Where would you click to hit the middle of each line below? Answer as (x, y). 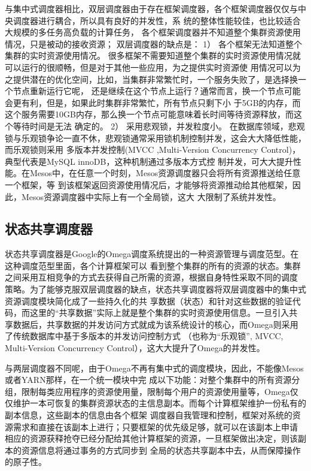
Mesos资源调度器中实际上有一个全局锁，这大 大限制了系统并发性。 (151, 196)
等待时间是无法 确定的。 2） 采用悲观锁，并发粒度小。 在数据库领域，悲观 (159, 126)
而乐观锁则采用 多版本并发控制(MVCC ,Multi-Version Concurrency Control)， (153, 150)
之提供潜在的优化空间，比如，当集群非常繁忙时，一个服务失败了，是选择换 (151, 79)
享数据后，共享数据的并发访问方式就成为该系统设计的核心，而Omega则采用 (152, 324)
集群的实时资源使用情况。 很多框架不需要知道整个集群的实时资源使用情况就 (153, 55)
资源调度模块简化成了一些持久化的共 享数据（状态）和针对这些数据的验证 (149, 301)
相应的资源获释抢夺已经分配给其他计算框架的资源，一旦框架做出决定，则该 (151, 438)
